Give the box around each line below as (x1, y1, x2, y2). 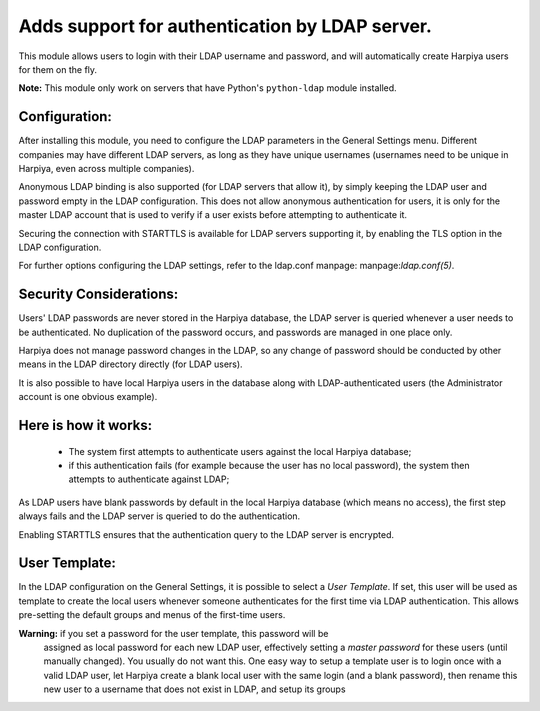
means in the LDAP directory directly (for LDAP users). (18, 358, 244, 370)
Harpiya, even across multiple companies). (18, 163, 195, 175)
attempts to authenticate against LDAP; (68, 473, 230, 485)
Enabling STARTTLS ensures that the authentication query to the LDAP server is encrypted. (18, 528, 395, 540)
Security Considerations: (18, 286, 179, 303)
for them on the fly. (18, 63, 98, 75)
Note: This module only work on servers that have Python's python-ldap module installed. (18, 82, 397, 94)
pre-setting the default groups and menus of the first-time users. (18, 609, 286, 621)
